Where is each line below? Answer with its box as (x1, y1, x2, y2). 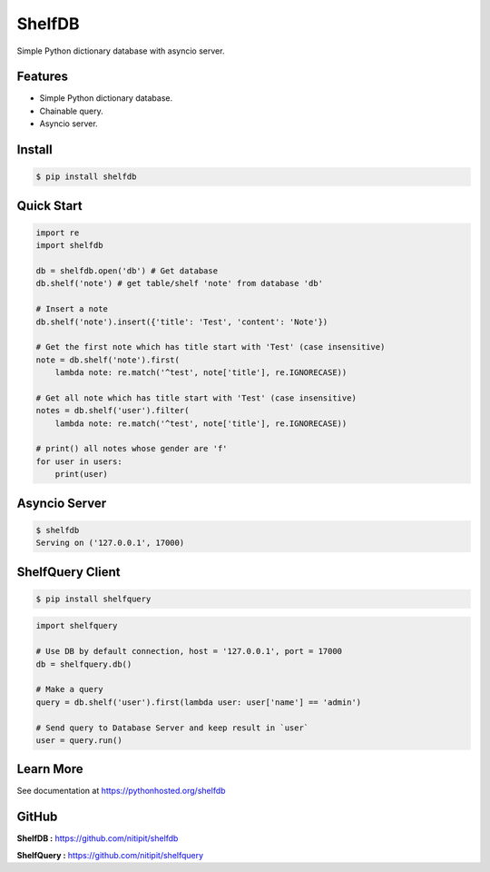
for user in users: (35, 456, 122, 467)
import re (35, 227, 80, 238)
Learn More (16, 761, 83, 777)
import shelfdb (35, 241, 103, 251)
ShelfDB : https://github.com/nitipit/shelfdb (16, 833, 179, 844)
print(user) (54, 469, 109, 480)
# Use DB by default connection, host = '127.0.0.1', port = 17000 (35, 646, 343, 657)
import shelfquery (35, 620, 118, 631)
